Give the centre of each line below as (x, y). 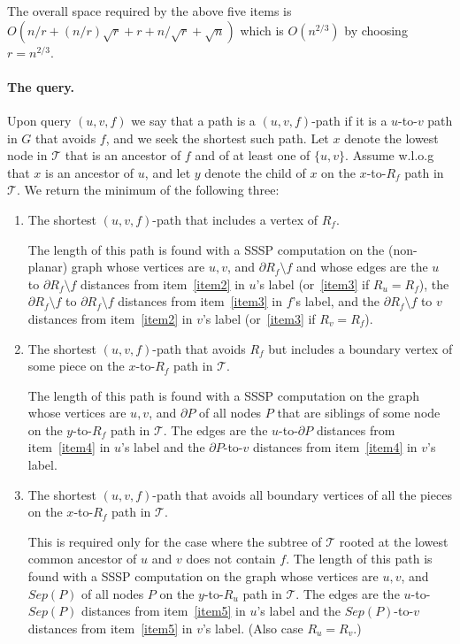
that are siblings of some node (359, 413)
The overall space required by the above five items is (149, 11)
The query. (41, 86)
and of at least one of (253, 155)
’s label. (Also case (253, 628)
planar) (48, 267)
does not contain (231, 559)
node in (27, 155)
